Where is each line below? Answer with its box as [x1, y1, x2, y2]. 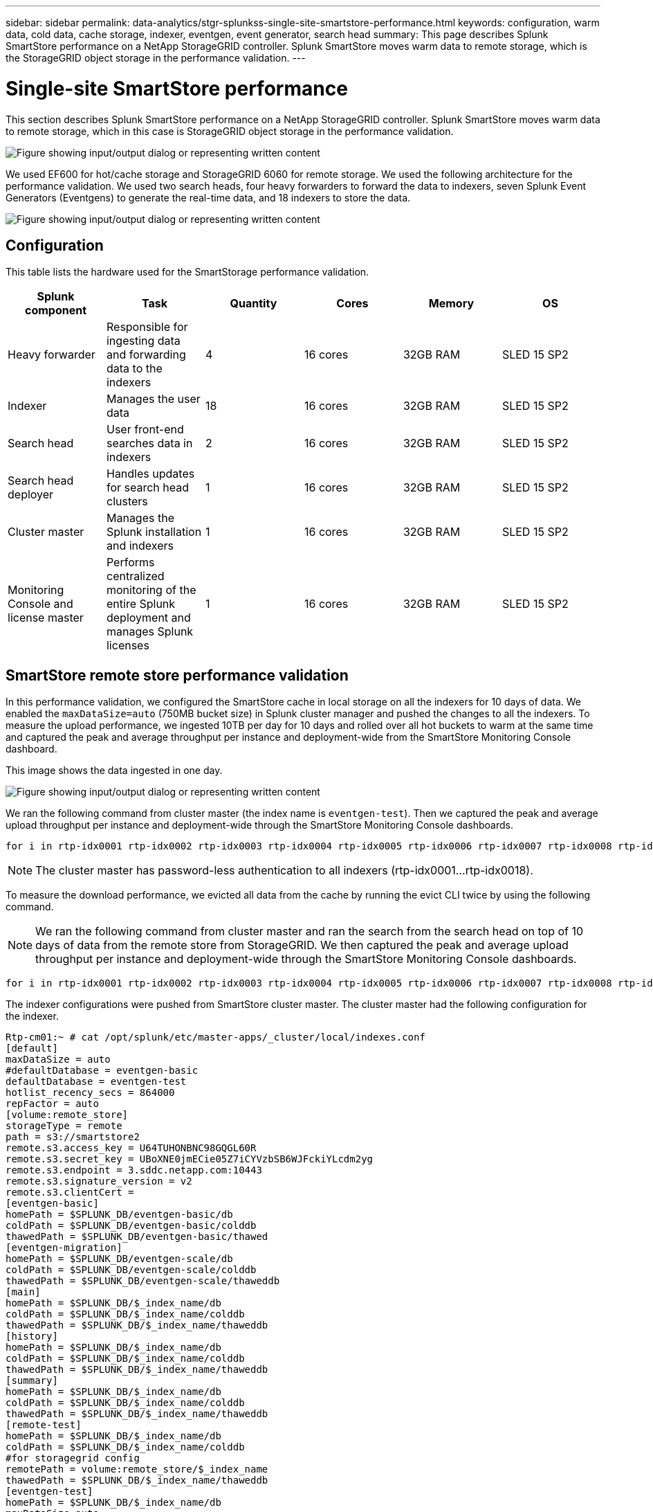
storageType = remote [6, 1120, 122, 1132]
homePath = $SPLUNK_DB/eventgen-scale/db [6, 1253, 233, 1265]
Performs [106, 555, 155, 570]
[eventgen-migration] [6, 1242, 122, 1254]
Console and [8, 597, 73, 611]
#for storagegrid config [6, 1452, 140, 1464]
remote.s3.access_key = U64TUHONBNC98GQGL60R [6, 1142, 257, 1154]
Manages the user [106, 392, 201, 406]
